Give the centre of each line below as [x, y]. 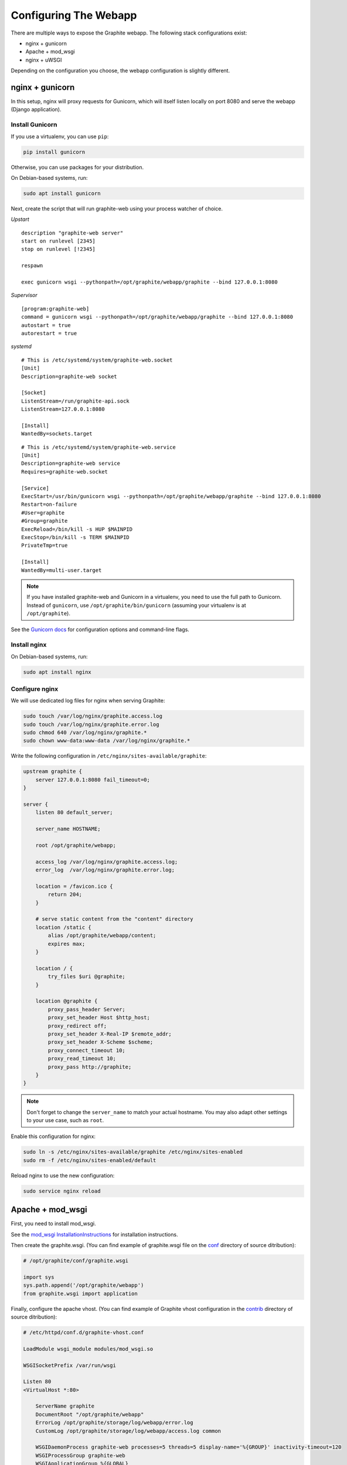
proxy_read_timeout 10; [82, 1059]
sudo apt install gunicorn [62, 193]
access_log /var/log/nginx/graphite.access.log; [107, 862]
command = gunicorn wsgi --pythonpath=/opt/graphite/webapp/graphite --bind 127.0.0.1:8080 [157, 317]
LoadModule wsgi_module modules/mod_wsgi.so [88, 1349]
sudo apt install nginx [57, 672]
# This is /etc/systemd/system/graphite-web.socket [97, 360]
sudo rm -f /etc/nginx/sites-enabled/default [90, 1160]
